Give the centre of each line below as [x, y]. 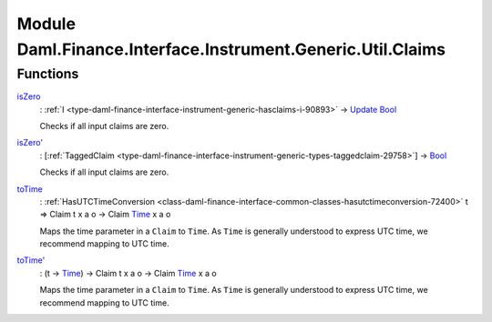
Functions [48, 74]
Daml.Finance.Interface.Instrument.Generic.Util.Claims [231, 49]
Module [46, 24]
